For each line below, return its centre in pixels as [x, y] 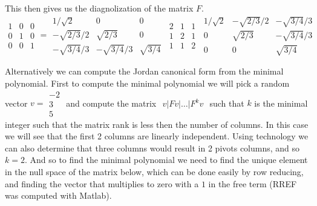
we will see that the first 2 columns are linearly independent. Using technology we [157, 136]
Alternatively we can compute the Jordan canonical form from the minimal [144, 71]
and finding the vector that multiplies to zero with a [102, 183]
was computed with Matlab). [58, 195]
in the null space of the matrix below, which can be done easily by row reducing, [154, 171]
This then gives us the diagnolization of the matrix [99, 8]
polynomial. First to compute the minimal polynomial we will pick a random [147, 83]
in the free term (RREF [253, 183]
